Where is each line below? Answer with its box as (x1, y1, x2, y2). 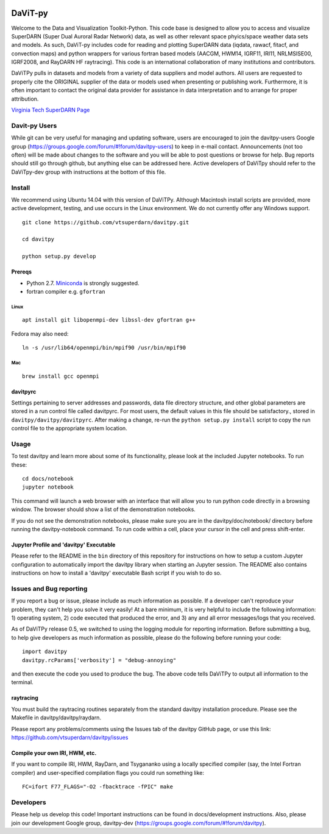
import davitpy (22, 648, 68, 655)
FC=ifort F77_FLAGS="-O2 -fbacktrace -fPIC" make (22, 783, 174, 790)
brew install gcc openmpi (22, 372, 100, 380)
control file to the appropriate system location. (11, 425, 127, 432)
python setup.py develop (22, 253, 96, 260)
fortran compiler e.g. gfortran (26, 288, 106, 295)
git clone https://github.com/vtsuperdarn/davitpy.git (22, 219, 189, 225)
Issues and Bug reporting (11, 584, 88, 593)
